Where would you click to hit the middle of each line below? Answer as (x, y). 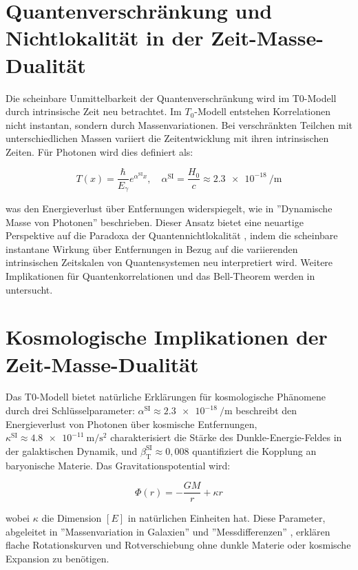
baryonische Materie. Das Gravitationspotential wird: (118, 465)
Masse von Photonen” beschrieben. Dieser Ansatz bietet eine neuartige (155, 222)
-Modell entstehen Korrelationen (263, 111)
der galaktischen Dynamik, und (72, 450)
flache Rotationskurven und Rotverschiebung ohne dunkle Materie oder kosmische (178, 545)
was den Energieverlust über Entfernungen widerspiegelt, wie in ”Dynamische (169, 208)
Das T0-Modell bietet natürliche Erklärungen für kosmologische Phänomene (166, 397)
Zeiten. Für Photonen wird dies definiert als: (99, 151)
